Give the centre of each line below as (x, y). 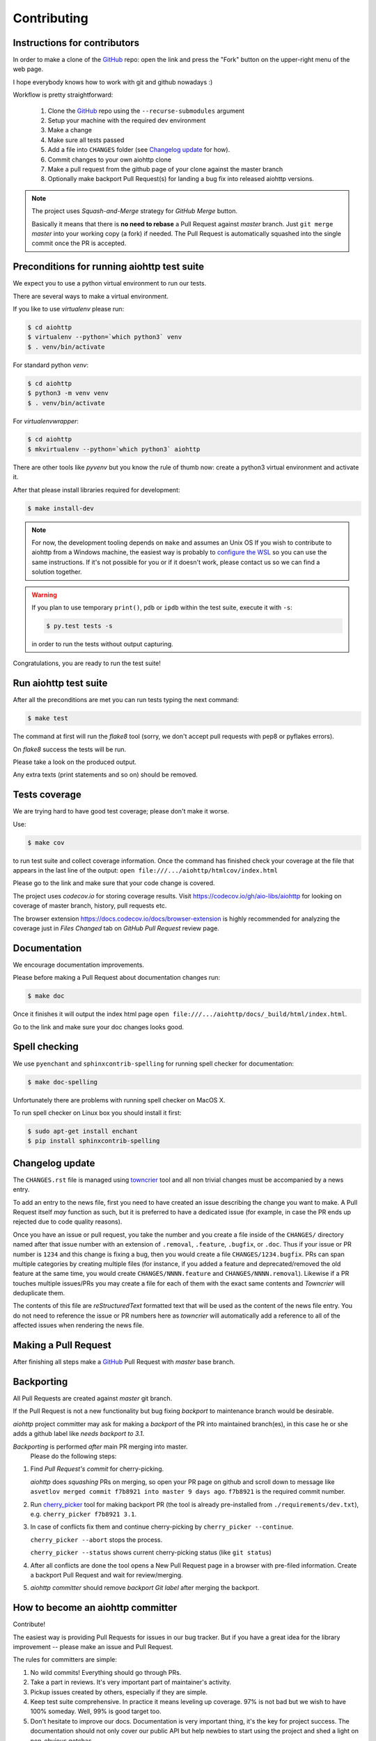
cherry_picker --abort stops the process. (96, 1540)
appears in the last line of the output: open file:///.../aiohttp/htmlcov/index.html (146, 870)
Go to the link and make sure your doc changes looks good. (99, 1026)
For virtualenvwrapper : (46, 421)
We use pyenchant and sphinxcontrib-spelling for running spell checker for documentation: (153, 1063)
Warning (44, 595)
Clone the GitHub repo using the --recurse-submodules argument (146, 111)
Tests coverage (47, 795)
